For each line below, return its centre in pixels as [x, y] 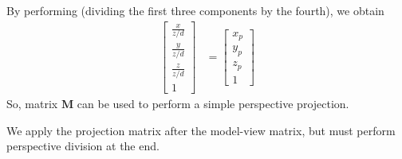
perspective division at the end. [83, 146]
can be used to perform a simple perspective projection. [213, 104]
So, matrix [32, 104]
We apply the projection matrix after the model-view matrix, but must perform [201, 130]
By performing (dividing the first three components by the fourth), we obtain [195, 10]
